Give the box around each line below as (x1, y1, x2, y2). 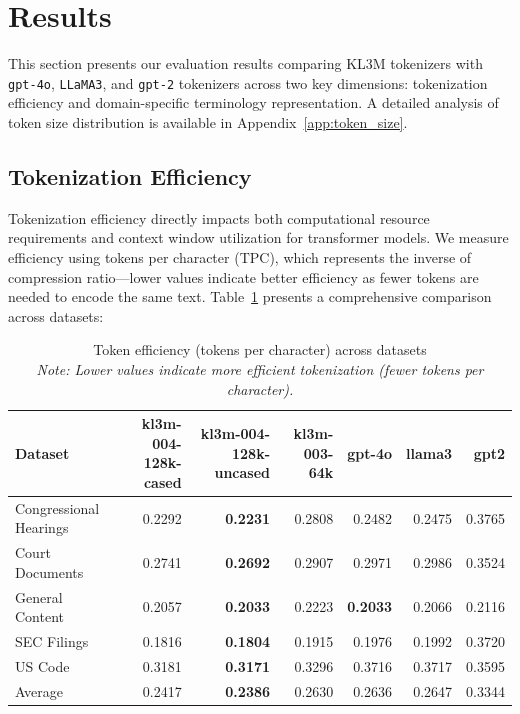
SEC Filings (15, 631, 89, 652)
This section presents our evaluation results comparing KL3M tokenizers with (8, 53, 483, 74)
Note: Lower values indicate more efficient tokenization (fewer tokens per (36, 358, 484, 379)
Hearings (15, 517, 69, 538)
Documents (15, 561, 84, 582)
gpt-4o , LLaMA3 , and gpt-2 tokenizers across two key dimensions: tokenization (8, 72, 488, 93)
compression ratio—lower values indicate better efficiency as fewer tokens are (8, 266, 479, 287)
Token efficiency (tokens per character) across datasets (93, 339, 427, 360)
